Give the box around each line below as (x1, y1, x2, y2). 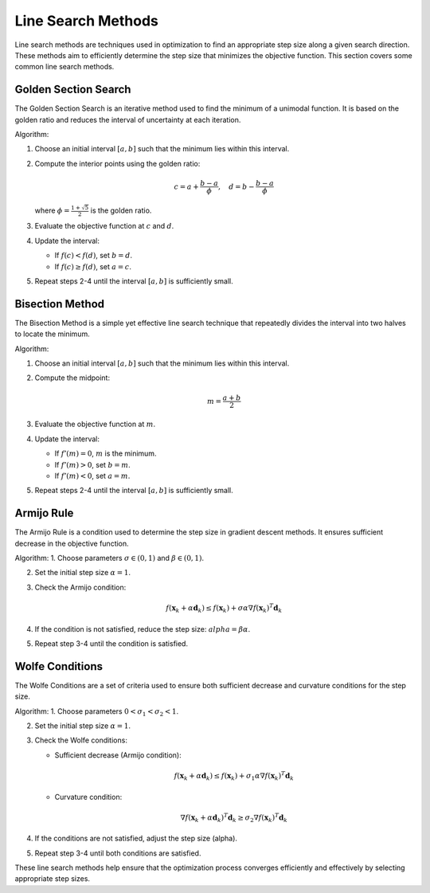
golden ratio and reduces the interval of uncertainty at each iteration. (14, 115, 241, 124)
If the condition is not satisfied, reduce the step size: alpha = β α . (34, 624, 251, 633)
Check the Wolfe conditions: (34, 735, 127, 745)
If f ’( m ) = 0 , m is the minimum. (54, 448, 157, 458)
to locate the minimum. (14, 329, 91, 339)
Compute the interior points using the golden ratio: (34, 159, 201, 168)
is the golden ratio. (90, 206, 152, 215)
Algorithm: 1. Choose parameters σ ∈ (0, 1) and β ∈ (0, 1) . (14, 554, 205, 563)
